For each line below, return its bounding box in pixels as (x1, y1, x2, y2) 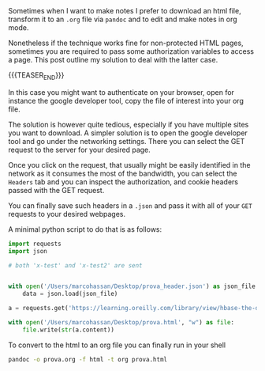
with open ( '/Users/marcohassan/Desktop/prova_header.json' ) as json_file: (8, 282, 259, 290)
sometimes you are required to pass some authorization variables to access (8, 47, 255, 56)
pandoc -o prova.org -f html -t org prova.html (8, 355, 168, 363)
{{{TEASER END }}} (8, 70, 65, 81)
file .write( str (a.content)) (22, 326, 114, 334)
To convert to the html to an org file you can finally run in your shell (8, 340, 226, 350)
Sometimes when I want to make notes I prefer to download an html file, (8, 6, 242, 15)
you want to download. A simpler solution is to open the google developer (8, 128, 248, 138)
